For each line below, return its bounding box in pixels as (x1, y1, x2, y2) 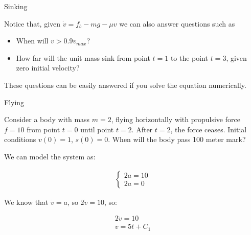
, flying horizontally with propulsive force (111, 114, 240, 125)
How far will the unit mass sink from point (16, 52, 150, 63)
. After (131, 124, 153, 134)
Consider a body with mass (4, 114, 90, 125)
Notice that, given (4, 18, 61, 29)
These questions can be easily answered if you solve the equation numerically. (4, 79, 246, 90)
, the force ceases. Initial (170, 124, 247, 134)
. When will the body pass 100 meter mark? (108, 134, 246, 145)
